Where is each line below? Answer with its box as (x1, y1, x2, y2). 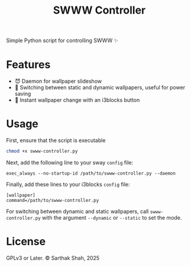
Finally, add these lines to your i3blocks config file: (6, 181, 130, 188)
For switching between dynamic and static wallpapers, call (6, 208, 149, 215)
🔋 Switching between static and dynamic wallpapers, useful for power (14, 84, 185, 91)
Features (6, 58, 51, 72)
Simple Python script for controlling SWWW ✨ (6, 37, 118, 44)
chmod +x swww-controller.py (6, 149, 78, 155)
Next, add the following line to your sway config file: (6, 159, 134, 166)
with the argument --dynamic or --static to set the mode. (42, 214, 182, 221)
